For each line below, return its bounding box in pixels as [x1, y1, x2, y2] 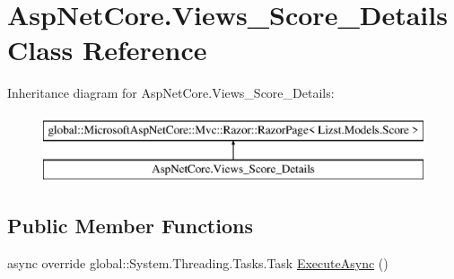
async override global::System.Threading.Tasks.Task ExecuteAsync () [7, 254, 389, 273]
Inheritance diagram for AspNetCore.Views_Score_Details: [7, 83, 335, 102]
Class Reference [7, 31, 207, 68]
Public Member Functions [7, 212, 253, 240]
